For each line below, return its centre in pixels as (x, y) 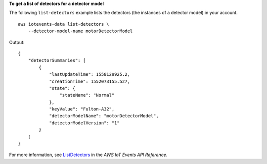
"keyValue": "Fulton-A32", (82, 109)
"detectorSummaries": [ (57, 60)
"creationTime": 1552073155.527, (90, 81)
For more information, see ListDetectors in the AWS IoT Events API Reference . (88, 155)
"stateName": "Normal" (87, 95)
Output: (17, 42)
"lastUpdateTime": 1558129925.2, (90, 75)
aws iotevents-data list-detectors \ (64, 24)
